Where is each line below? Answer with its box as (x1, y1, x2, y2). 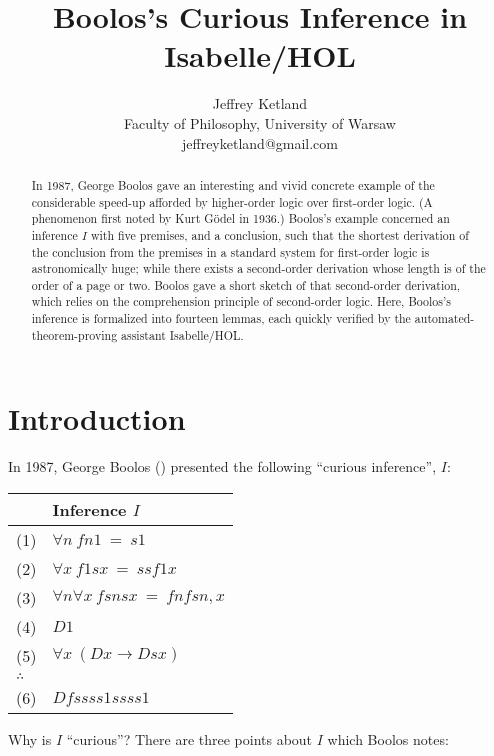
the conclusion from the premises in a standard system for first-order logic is (31, 243, 430, 260)
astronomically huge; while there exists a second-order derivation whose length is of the (31, 260, 486, 277)
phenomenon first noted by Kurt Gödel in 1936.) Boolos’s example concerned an (31, 210, 450, 227)
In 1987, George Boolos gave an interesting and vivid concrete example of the (31, 176, 435, 193)
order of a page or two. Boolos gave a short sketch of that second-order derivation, (31, 276, 461, 293)
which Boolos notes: (327, 728, 449, 749)
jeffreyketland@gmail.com (182, 132, 338, 153)
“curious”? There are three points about (66, 728, 313, 749)
